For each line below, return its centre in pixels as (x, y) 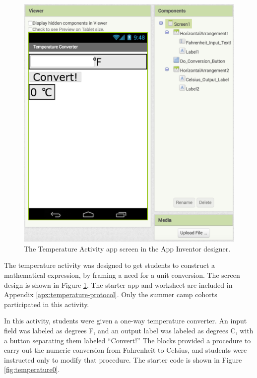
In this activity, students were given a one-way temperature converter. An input (126, 321)
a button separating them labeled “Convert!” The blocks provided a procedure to (128, 340)
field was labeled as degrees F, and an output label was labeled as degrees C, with (129, 330)
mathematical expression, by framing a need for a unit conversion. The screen (122, 275)
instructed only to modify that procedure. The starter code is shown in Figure (123, 359)
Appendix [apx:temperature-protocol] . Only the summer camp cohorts (111, 294)
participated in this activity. (47, 304)
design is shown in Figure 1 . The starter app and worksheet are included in (118, 284)
